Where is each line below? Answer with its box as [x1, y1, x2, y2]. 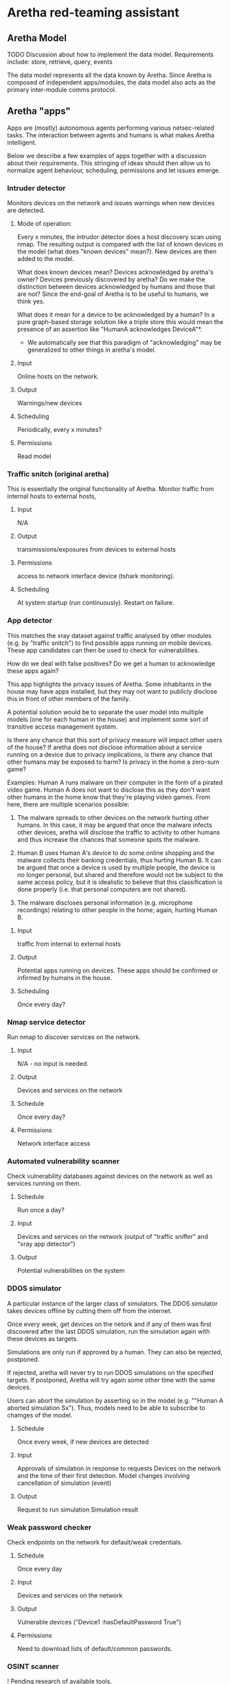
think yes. [16, 297, 45, 306]
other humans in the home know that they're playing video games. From [7, 793, 211, 801]
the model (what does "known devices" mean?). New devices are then [16, 247, 217, 255]
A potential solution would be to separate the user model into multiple [7, 707, 204, 716]
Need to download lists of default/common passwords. [16, 1644, 173, 1652]
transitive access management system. [7, 722, 118, 731]
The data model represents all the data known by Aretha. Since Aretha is [7, 71, 212, 79]
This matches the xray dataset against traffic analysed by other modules [7, 631, 212, 639]
